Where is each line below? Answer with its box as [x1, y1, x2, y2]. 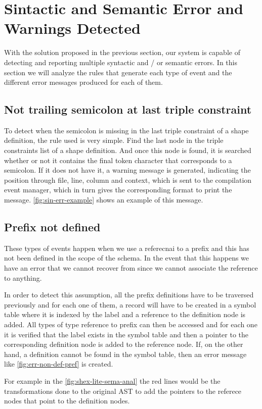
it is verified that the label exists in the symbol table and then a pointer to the [4, 329, 248, 339]
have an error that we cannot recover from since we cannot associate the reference [4, 263, 258, 273]
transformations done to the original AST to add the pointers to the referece [4, 385, 242, 396]
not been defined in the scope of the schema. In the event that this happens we [4, 252, 249, 263]
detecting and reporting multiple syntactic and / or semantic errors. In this [4, 57, 237, 67]
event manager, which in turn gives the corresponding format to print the [4, 184, 232, 195]
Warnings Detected [4, 18, 141, 38]
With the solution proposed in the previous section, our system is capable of [4, 47, 240, 58]
